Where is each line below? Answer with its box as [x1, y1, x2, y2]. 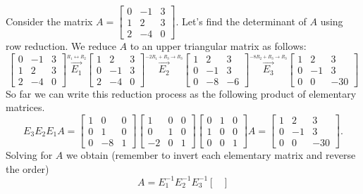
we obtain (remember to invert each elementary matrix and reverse [66, 148, 356, 162]
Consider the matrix [6, 13, 93, 28]
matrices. [6, 100, 45, 115]
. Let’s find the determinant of [176, 13, 307, 28]
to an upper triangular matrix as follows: [130, 39, 307, 53]
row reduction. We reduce [6, 39, 116, 53]
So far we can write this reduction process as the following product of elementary [6, 86, 357, 101]
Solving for [6, 148, 53, 162]
